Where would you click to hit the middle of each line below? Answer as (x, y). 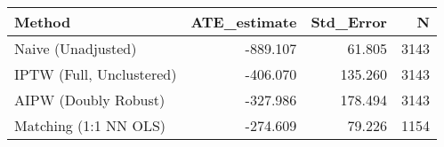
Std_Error (349, 22)
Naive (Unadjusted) (76, 48)
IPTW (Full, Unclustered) (96, 74)
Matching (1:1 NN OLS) (90, 125)
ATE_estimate (244, 22)
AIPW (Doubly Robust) (90, 100)
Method (43, 22)
